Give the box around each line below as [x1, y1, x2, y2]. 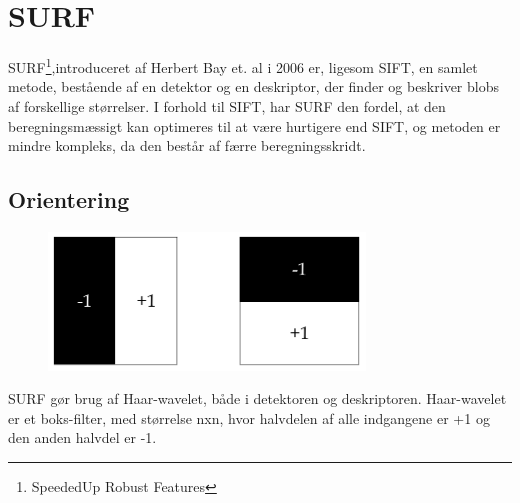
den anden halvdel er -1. [8, 427, 157, 448]
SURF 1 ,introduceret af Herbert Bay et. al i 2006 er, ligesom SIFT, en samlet [8, 54, 478, 77]
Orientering [8, 184, 130, 215]
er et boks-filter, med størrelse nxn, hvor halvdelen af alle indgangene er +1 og [8, 407, 490, 428]
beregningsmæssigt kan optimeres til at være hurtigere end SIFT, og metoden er [8, 115, 501, 136]
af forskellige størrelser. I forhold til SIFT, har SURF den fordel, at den [8, 95, 446, 116]
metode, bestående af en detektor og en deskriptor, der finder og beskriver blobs [8, 76, 499, 97]
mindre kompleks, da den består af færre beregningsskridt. [8, 135, 366, 156]
